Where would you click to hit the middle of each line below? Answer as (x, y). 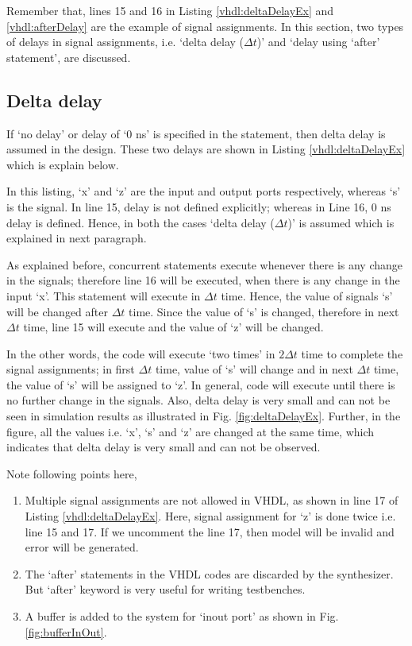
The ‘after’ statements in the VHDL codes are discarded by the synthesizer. (209, 573)
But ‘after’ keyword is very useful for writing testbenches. (165, 589)
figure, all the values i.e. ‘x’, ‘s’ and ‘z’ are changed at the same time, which (191, 431)
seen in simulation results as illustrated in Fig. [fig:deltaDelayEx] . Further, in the (204, 416)
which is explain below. (63, 164)
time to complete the (352, 353)
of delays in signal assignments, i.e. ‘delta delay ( (125, 42)
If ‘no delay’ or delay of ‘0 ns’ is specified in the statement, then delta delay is (196, 133)
